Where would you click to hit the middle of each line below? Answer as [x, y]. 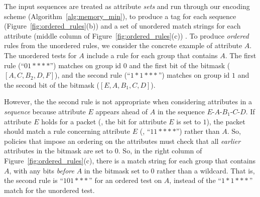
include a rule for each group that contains [152, 55]
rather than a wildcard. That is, [206, 170]
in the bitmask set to [116, 170]
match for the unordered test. [49, 190]
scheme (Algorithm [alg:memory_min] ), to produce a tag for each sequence [120, 16]
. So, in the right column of [160, 151]
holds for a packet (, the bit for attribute [104, 121]
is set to [188, 121]
